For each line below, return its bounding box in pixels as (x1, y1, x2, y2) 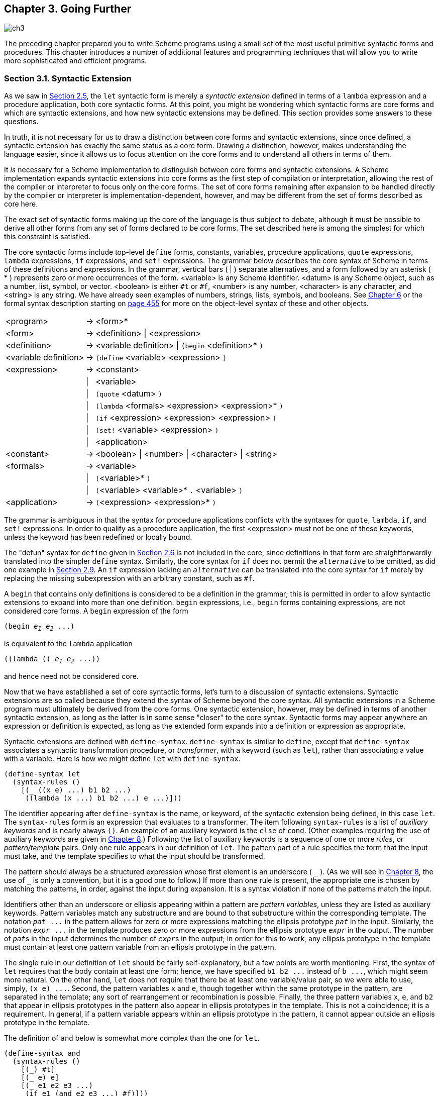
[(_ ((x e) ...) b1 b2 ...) (21, 785, 131, 794)
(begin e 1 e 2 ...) (4, 622, 75, 632)
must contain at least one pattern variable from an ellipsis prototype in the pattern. (4, 942, 276, 951)
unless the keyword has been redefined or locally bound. (4, 533, 192, 542)
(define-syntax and (4, 1049, 80, 1057)
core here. (4, 200, 38, 209)
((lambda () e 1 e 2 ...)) (4, 654, 100, 665)
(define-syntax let (4, 769, 80, 778)
